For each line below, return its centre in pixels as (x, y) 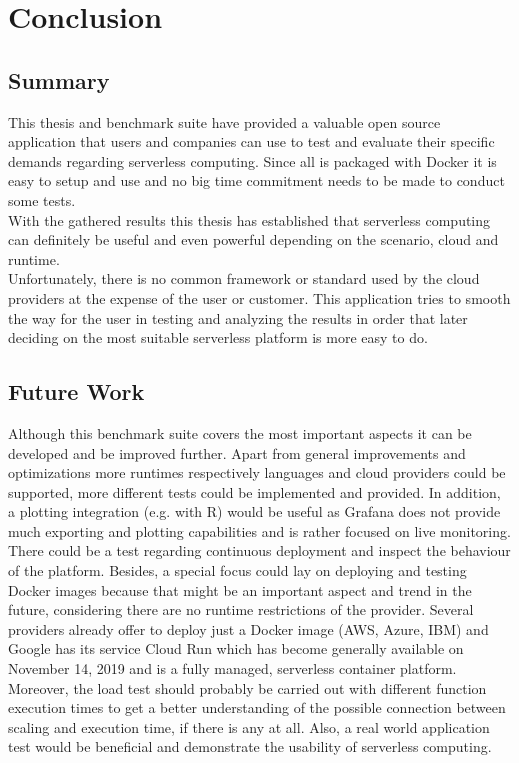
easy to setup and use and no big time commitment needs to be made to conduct (256, 180)
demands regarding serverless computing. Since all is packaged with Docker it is (252, 160)
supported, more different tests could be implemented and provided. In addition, (254, 491)
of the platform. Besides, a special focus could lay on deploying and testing (237, 570)
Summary (59, 79)
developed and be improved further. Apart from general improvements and (237, 452)
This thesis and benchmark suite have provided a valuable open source (224, 121)
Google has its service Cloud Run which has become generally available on (236, 648)
